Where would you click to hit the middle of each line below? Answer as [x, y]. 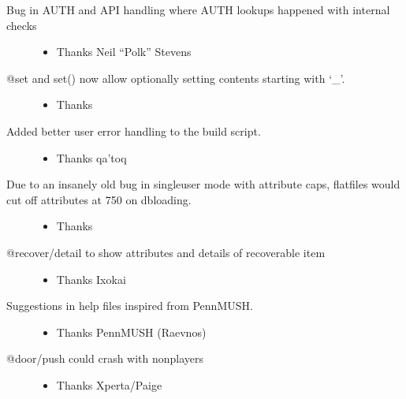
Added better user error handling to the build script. [134, 131]
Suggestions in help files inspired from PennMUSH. [130, 306]
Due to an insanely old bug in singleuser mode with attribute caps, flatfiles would [203, 184]
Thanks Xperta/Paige [109, 384]
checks [22, 25]
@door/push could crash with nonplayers [105, 358]
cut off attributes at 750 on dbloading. [99, 199]
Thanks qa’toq [91, 157]
